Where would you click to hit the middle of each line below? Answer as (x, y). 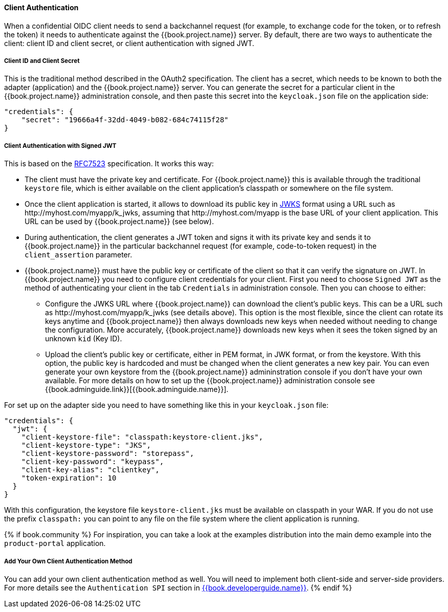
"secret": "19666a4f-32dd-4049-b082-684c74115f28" (125, 120)
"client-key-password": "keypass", (92, 462)
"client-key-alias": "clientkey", (90, 470)
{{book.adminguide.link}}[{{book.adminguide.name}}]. (137, 389)
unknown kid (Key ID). (84, 339)
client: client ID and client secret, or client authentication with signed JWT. (129, 43)
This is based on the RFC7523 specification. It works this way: (109, 164)
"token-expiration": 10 (69, 478)
